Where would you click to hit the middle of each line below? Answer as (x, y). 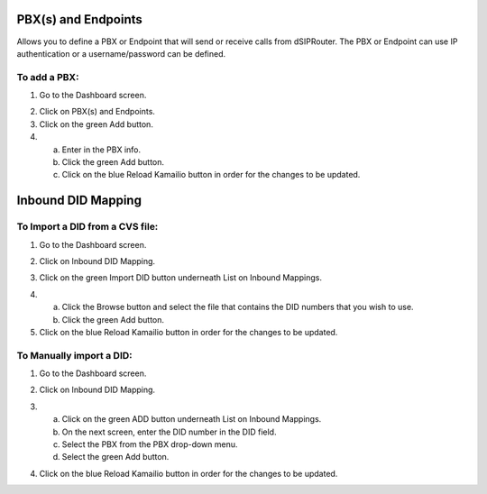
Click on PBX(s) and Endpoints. (97, 112)
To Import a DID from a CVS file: (87, 227)
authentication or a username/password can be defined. (121, 53)
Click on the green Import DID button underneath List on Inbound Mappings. (180, 278)
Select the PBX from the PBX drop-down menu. (150, 444)
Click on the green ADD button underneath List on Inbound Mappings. (192, 419)
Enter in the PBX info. (101, 150)
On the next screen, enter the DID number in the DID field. (169, 432)
